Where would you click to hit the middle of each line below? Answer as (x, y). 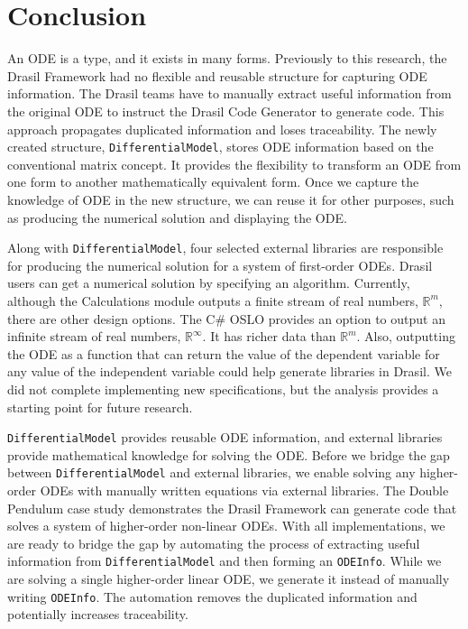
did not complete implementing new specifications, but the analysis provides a (223, 388)
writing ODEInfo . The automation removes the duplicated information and (212, 596)
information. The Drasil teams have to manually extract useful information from (229, 93)
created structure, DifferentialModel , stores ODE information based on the (220, 147)
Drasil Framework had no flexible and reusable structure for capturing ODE (217, 75)
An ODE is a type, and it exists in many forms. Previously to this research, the (227, 58)
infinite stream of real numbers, (94, 336)
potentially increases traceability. (98, 614)
